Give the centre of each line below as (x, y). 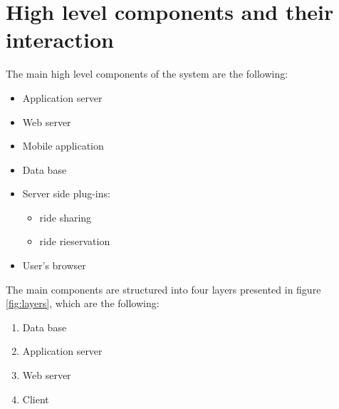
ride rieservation (75, 241)
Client (36, 399)
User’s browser (54, 265)
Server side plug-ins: (66, 193)
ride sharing (66, 217)
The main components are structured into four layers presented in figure (163, 289)
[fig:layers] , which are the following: (83, 303)
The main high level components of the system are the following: (147, 74)
